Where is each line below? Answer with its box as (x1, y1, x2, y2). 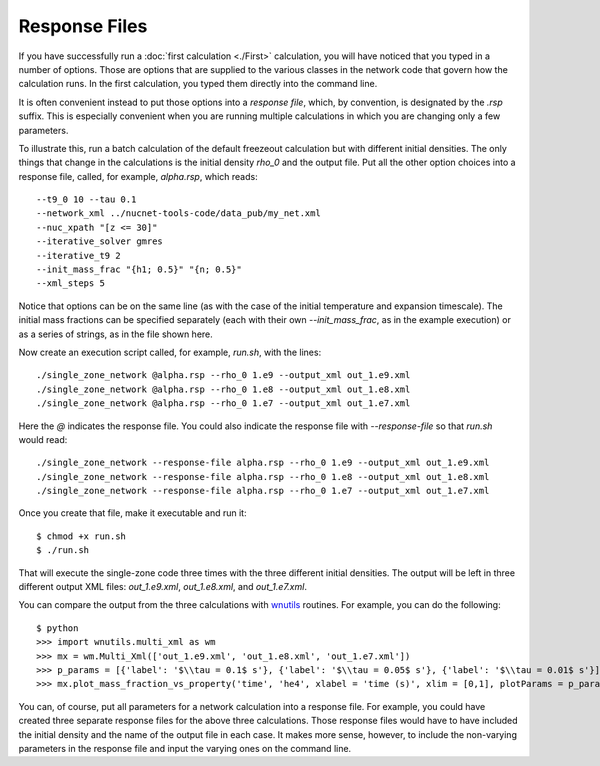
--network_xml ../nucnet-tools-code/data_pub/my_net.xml (36, 208, 322, 219)
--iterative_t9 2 (36, 250, 121, 261)
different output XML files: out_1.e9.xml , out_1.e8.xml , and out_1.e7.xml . (18, 581, 307, 593)
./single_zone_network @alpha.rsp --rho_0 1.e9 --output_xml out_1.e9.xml (36, 370, 411, 381)
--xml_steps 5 (36, 278, 105, 289)
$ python (36, 622, 79, 634)
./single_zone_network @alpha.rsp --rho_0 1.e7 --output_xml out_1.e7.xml (36, 398, 411, 409)
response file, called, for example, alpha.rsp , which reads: (18, 170, 259, 182)
